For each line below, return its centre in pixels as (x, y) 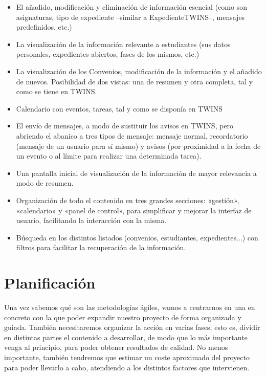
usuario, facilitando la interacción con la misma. (91, 220)
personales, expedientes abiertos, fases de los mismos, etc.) (108, 54)
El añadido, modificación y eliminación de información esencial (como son (131, 7)
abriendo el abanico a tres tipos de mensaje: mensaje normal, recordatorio (132, 135)
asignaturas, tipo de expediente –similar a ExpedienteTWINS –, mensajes (130, 17)
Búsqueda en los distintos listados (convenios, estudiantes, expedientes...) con (137, 237)
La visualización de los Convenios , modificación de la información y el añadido (139, 71)
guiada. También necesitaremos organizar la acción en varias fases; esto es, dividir (132, 327)
